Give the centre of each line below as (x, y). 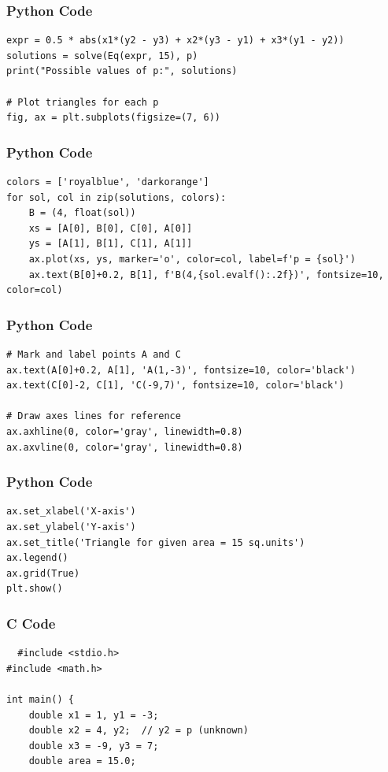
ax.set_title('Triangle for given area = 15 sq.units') (156, 542)
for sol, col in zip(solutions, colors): (116, 197)
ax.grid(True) (43, 573)
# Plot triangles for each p (83, 102)
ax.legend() (37, 558)
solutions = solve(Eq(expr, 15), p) (102, 56)
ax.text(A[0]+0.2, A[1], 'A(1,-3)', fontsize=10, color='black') (181, 370)
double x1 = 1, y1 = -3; (94, 715)
